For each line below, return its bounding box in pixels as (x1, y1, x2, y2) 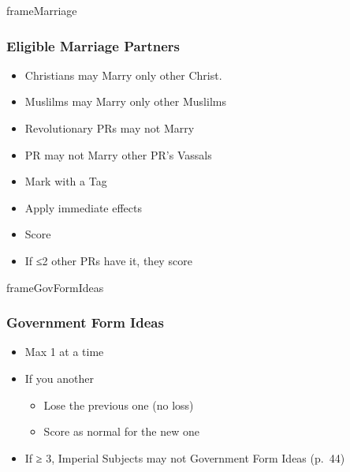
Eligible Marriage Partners (6, 36, 180, 55)
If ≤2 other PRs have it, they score (24, 252, 192, 268)
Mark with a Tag (24, 173, 107, 189)
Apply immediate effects (24, 199, 143, 215)
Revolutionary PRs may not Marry (24, 120, 195, 136)
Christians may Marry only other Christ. (24, 66, 222, 83)
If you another (24, 369, 94, 386)
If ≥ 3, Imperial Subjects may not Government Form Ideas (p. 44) (24, 449, 345, 466)
